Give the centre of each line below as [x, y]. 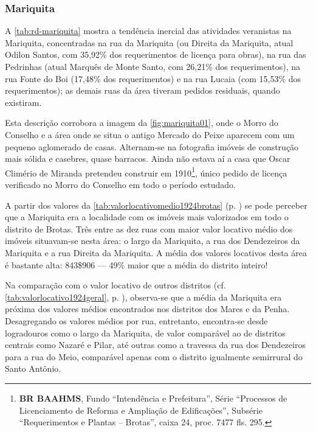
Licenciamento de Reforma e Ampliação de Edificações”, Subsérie [141, 410]
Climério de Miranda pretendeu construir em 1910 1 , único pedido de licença [146, 172]
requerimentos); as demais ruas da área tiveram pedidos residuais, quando [143, 90]
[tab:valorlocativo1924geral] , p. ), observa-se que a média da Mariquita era [143, 297]
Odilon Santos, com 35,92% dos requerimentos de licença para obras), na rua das [156, 54]
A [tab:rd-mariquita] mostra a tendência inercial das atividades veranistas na [148, 31]
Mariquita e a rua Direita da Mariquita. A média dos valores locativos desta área [156, 252]
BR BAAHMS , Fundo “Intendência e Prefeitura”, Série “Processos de [153, 398]
